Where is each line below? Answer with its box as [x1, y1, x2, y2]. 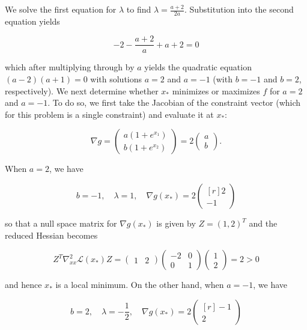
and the [249, 217, 278, 230]
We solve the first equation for [5, 3, 117, 15]
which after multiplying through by [5, 61, 135, 73]
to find [126, 3, 151, 15]
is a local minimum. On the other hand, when [55, 278, 224, 291]
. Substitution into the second [184, 3, 294, 15]
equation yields [5, 14, 60, 27]
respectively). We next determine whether [5, 84, 159, 97]
